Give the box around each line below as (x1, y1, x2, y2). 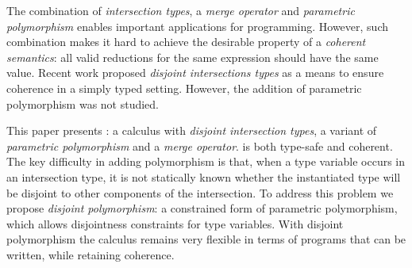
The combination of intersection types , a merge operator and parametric (6, 2, 355, 18)
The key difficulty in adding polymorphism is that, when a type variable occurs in (6, 153, 406, 170)
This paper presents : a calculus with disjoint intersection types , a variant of (6, 122, 377, 139)
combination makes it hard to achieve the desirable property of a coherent (6, 33, 366, 50)
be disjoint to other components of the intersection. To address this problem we (6, 184, 394, 201)
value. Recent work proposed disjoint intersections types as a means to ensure (6, 64, 384, 81)
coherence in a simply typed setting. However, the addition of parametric (6, 79, 362, 96)
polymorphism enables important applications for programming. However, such (6, 17, 388, 34)
